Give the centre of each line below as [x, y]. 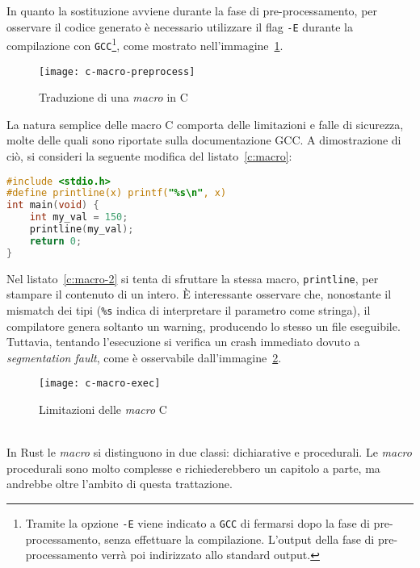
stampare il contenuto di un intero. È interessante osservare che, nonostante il [199, 294]
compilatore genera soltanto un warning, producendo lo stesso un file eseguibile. [204, 326]
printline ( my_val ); [82, 230]
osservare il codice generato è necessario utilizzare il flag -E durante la [180, 26]
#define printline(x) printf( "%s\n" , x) [117, 193]
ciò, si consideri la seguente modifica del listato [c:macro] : [149, 156]
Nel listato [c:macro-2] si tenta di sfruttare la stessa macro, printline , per [193, 278]
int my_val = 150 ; [79, 217]
